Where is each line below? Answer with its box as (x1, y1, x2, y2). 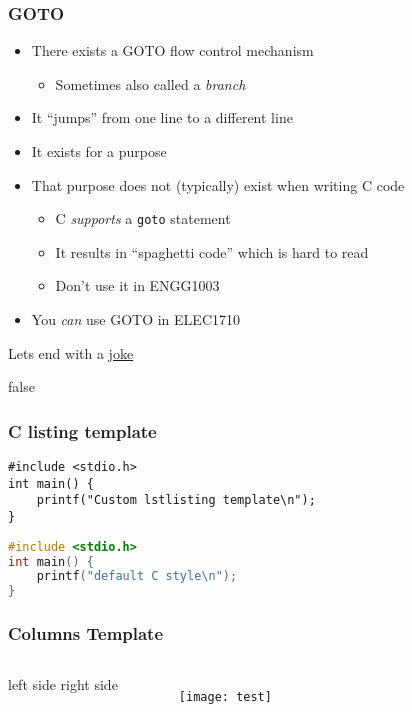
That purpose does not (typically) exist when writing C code (31, 174, 405, 195)
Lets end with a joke (8, 342, 134, 363)
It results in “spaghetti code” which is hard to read (55, 241, 369, 262)
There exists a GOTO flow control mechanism (31, 40, 314, 61)
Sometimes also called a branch (55, 73, 246, 94)
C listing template (8, 418, 157, 443)
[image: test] (178, 690, 272, 705)
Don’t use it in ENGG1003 (55, 275, 220, 296)
